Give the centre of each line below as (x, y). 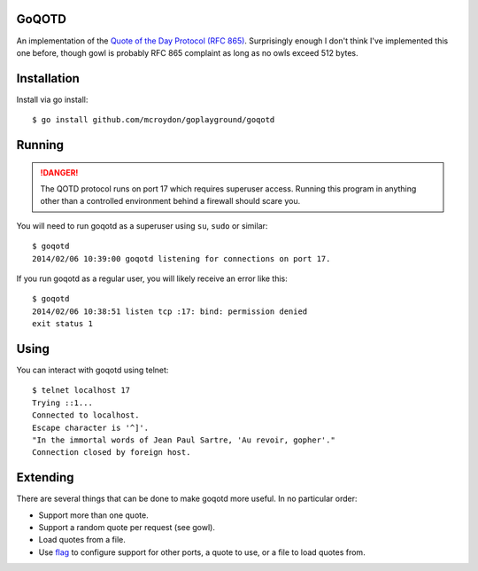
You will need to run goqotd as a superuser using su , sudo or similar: (142, 225)
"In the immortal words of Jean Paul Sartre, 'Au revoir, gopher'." (184, 440)
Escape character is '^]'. (91, 427)
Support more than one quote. (94, 515)
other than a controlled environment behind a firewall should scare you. (170, 201)
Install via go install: (52, 99)
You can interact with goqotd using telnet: (93, 370)
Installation (48, 78)
